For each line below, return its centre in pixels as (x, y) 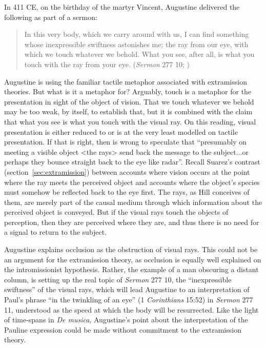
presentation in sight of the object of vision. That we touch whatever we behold (129, 101)
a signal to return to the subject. (56, 232)
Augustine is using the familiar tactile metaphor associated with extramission (126, 81)
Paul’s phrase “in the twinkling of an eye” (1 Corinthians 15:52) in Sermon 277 (129, 300)
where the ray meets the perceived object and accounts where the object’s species (132, 182)
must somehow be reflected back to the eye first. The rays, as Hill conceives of (127, 192)
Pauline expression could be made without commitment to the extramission (123, 329)
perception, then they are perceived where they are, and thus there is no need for (132, 222)
